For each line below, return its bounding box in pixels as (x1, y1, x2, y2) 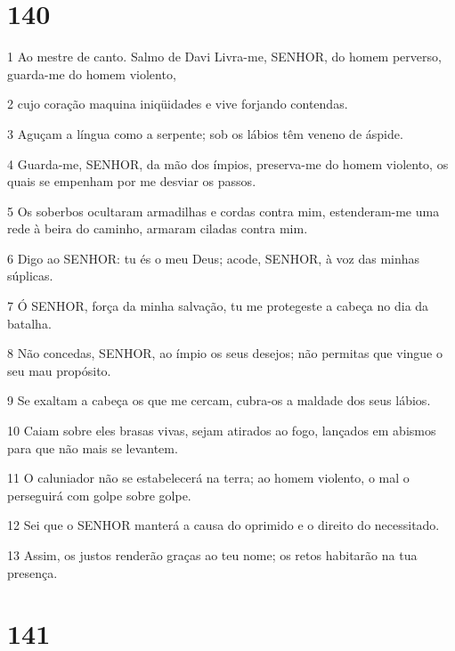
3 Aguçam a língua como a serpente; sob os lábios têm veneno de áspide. (7, 124, 403, 142)
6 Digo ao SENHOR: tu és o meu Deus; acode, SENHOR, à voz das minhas (7, 248, 420, 267)
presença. (7, 563, 58, 582)
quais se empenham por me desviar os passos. (7, 172, 256, 191)
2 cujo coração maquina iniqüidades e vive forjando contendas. (7, 94, 348, 113)
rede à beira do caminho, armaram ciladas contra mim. (7, 219, 308, 238)
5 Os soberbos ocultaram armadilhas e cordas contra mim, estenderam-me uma (7, 201, 440, 220)
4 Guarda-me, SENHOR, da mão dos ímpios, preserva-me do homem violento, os (7, 154, 449, 173)
